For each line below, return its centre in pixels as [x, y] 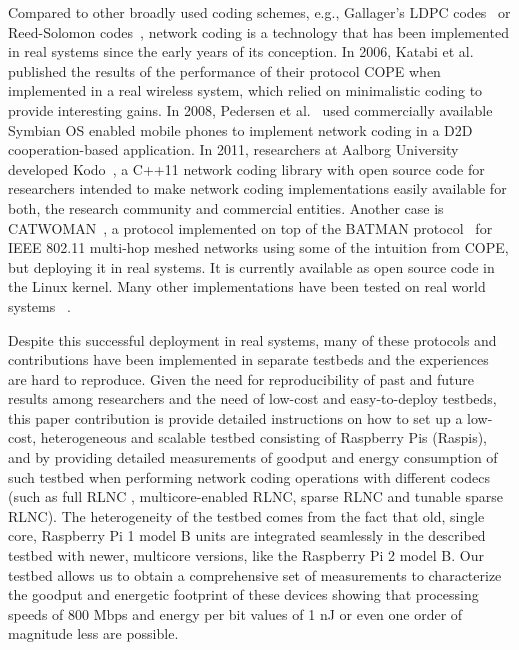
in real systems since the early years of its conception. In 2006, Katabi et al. [241, 51]
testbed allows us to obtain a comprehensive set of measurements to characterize [255, 574]
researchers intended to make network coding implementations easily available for [257, 188]
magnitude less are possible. [93, 633]
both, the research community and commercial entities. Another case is [226, 207]
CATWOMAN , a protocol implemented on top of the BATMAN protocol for [250, 227]
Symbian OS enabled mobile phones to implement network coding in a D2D [240, 129]
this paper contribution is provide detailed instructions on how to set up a [235, 417]
